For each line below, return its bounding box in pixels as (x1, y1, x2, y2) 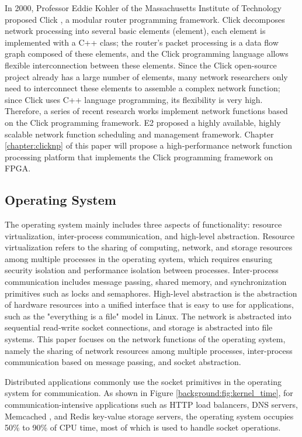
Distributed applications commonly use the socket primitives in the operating (5, 375, 282, 387)
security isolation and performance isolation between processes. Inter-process (5, 264, 279, 276)
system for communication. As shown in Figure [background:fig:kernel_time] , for (5, 387, 293, 399)
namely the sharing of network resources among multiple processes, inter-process (5, 344, 293, 356)
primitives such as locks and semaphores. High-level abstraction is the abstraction (5, 287, 297, 299)
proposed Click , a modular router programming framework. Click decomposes (5, 13, 285, 25)
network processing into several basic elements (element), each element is (5, 25, 266, 37)
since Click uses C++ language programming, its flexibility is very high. (5, 93, 263, 105)
